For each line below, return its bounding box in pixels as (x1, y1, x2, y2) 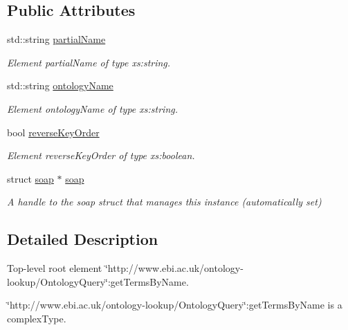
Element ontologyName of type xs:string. (7, 101, 178, 116)
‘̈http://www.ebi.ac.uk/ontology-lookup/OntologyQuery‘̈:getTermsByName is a (7, 297, 342, 312)
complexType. (7, 311, 66, 325)
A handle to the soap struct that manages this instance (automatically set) (7, 194, 322, 209)
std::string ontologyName (7, 78, 113, 93)
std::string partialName (7, 32, 106, 46)
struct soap (7, 171, 54, 185)
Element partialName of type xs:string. (7, 55, 171, 69)
